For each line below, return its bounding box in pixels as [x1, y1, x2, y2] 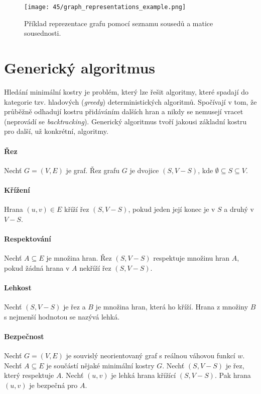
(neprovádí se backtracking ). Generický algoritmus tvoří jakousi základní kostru [4, 116, 247, 126]
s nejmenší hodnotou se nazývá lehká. [4, 311, 120, 322]
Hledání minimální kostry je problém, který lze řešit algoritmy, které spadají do [4, 86, 248, 97]
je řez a [63, 301, 86, 312]
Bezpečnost [4, 331, 44, 341]
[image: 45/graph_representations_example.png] [24, 4, 186, 11]
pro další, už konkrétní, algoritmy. [4, 126, 108, 136]
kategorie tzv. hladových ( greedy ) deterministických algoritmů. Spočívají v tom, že [4, 96, 257, 107]
